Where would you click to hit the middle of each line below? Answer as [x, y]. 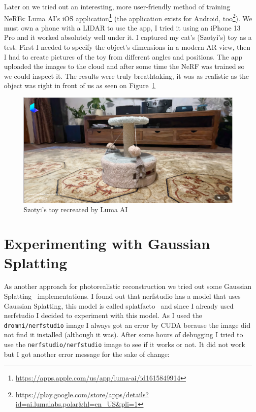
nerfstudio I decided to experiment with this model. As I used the [103, 315]
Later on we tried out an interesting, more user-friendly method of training [117, 6]
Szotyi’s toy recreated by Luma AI [76, 209]
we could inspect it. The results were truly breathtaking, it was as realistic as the [127, 76]
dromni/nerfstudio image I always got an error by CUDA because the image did [127, 325]
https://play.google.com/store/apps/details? [82, 394]
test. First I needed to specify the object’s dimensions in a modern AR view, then [127, 47]
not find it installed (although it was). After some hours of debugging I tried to [124, 334]
